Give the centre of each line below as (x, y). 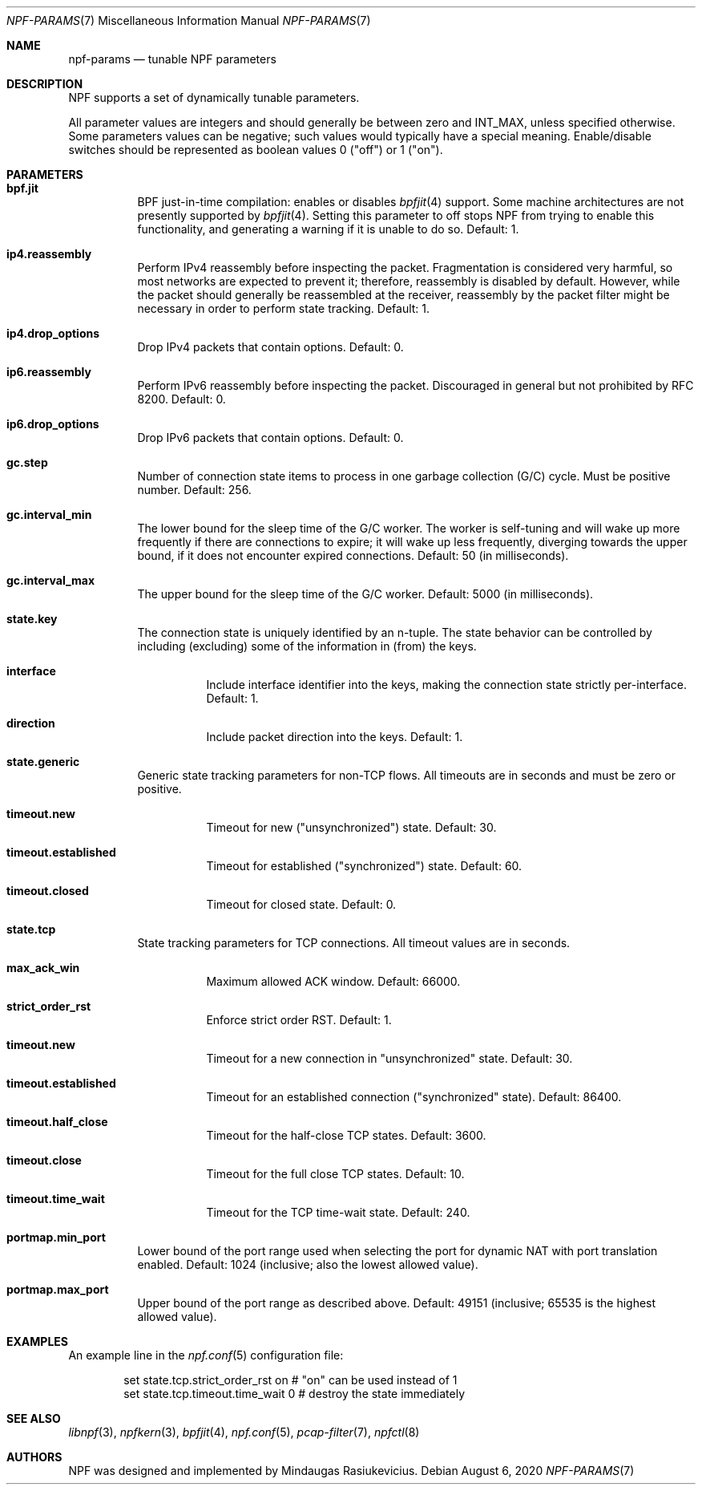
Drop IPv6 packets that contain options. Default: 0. (270, 438)
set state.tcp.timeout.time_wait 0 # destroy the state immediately (295, 1394)
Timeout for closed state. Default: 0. (301, 904)
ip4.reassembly (49, 254)
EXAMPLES (37, 1341)
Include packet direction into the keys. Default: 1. (335, 737)
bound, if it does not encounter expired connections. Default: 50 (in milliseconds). (353, 555)
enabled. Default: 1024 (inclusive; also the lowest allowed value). (308, 1264)
